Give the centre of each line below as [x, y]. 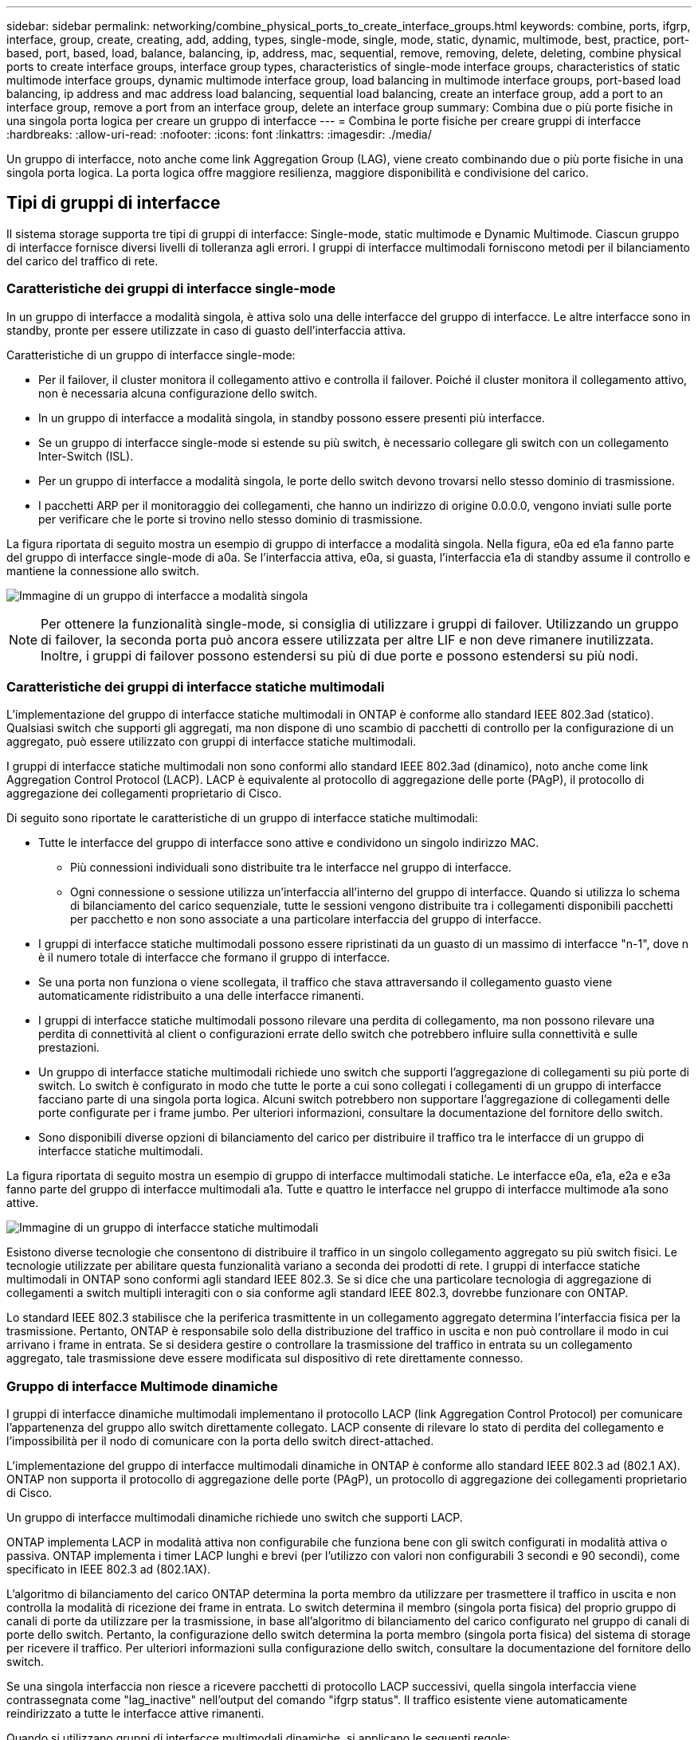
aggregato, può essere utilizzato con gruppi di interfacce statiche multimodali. [212, 742]
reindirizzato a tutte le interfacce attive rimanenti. [135, 1714]
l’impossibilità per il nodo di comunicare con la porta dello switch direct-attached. [220, 1441]
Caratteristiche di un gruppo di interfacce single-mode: [151, 355]
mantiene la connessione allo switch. [103, 570]
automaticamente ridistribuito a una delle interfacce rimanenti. [201, 996]
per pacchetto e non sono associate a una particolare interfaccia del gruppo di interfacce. [306, 919]
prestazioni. [69, 1048]
